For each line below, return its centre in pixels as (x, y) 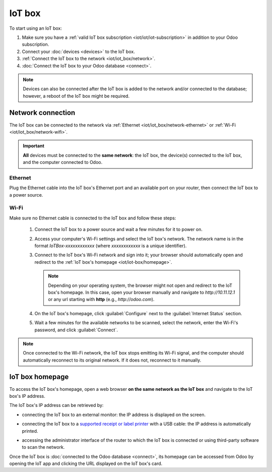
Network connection (42, 113)
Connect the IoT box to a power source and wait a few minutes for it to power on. (119, 229)
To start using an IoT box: (36, 28)
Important (34, 146)
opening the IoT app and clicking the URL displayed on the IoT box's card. (86, 463)
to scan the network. (43, 447)
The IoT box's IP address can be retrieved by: (56, 405)
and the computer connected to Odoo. (63, 162)
